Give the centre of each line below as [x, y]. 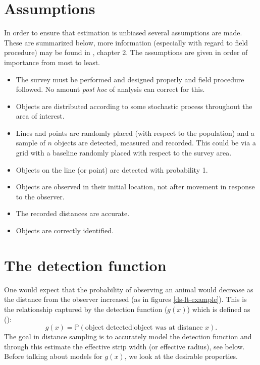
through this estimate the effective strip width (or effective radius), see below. [124, 346]
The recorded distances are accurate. [73, 213]
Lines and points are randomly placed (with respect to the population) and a [135, 133]
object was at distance [168, 328]
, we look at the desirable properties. [181, 356]
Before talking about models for [53, 356]
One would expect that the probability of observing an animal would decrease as [129, 289]
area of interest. [40, 116]
